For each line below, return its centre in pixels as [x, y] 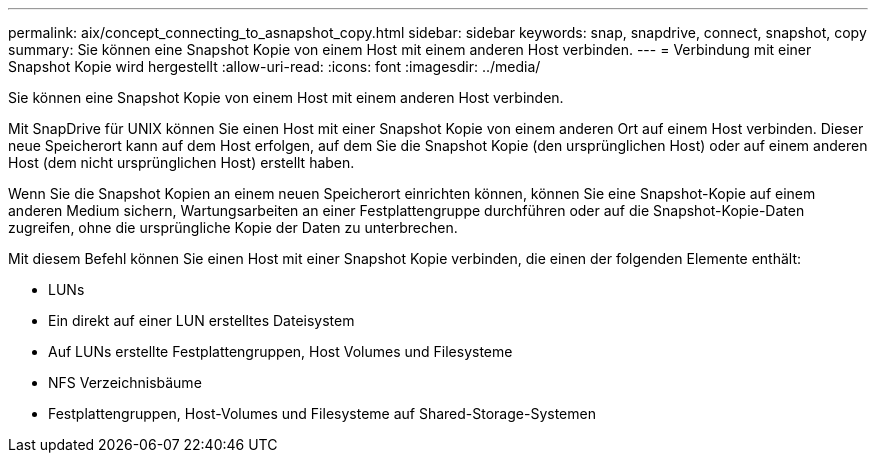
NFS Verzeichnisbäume [125, 382]
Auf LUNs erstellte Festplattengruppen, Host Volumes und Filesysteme [280, 351]
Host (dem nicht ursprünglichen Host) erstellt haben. [181, 162]
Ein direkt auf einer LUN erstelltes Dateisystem [201, 320]
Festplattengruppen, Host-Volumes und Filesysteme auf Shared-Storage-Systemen [322, 413]
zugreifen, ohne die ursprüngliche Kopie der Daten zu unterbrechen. [233, 227]
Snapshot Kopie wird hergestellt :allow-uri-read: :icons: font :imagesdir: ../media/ [274, 66]
